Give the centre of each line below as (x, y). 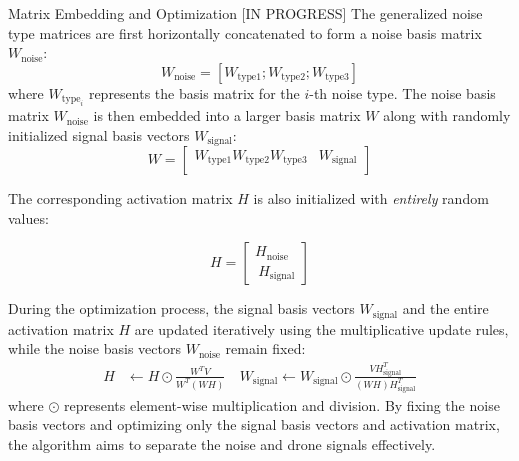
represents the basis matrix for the (194, 92)
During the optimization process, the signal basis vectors (181, 308)
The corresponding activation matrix (120, 198)
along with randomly (447, 115)
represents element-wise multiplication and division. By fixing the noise (282, 404)
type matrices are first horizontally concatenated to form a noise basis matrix (245, 32)
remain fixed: (265, 348)
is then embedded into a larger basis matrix (227, 115)
